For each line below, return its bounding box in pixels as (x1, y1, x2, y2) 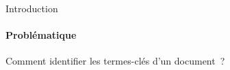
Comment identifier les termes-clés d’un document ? (5, 54, 225, 68)
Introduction (5, 1, 58, 15)
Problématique (5, 28, 77, 42)
